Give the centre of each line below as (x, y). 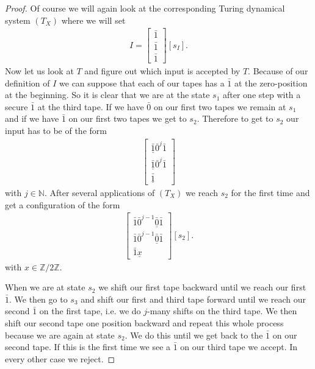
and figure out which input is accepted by (162, 70)
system (18, 20)
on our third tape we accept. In (239, 347)
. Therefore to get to (235, 118)
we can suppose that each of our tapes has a (142, 83)
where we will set (93, 20)
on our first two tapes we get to (128, 118)
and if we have (32, 118)
